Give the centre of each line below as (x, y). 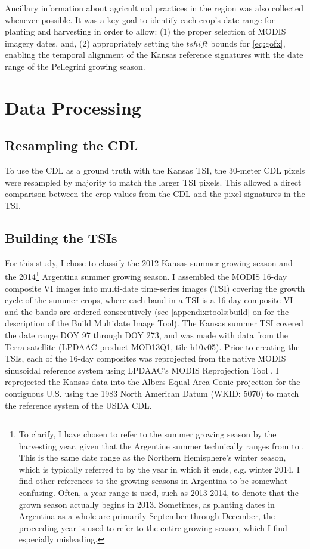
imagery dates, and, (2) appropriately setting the (94, 43)
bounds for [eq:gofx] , (248, 43)
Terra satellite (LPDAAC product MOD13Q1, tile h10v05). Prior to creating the (152, 346)
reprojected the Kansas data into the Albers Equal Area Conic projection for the (153, 382)
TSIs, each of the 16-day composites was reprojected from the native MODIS (145, 358)
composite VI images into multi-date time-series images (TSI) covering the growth (155, 288)
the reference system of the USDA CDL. (78, 405)
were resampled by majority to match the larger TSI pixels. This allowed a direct (153, 182)
